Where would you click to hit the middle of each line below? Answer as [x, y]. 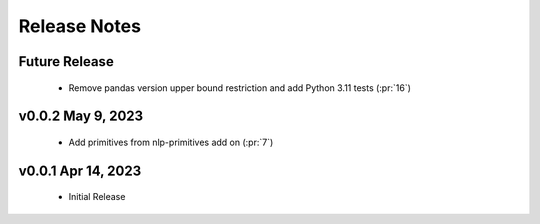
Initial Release [97, 197]
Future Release [66, 61]
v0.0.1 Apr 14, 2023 [80, 170]
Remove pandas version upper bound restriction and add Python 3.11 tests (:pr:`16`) [240, 87]
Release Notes [80, 26]
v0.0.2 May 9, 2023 [81, 116]
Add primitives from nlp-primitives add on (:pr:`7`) [171, 142]
